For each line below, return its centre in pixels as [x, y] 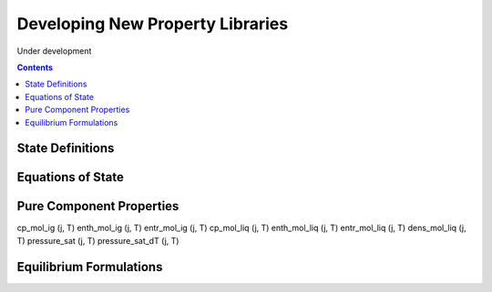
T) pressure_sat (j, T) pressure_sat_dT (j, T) [98, 240]
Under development [54, 51]
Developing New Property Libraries [153, 24]
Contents [35, 67]
